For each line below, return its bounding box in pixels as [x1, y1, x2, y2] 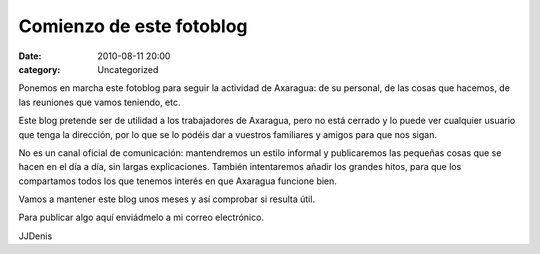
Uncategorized [97, 63, 159, 75]
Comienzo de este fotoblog [18, 15, 248, 37]
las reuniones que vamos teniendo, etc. [18, 96, 181, 108]
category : [18, 63, 61, 75]
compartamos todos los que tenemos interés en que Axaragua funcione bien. [18, 175, 337, 187]
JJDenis [18, 230, 53, 242]
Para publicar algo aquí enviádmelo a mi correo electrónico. [18, 211, 265, 224]
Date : [18, 50, 42, 62]
